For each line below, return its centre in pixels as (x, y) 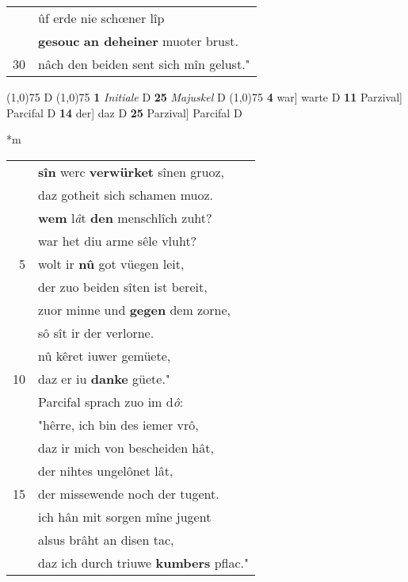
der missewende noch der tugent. (129, 493)
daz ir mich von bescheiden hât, (126, 447)
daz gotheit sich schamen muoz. (126, 194)
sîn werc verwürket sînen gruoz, (131, 171)
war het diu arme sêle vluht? (118, 240)
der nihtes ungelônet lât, (106, 470)
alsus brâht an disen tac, (106, 539)
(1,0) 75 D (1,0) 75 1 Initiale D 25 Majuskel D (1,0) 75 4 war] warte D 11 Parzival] (205, 97)
